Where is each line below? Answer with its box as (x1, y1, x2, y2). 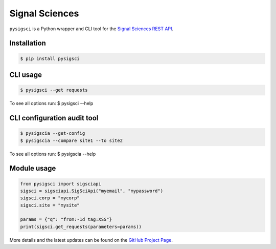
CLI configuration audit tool (9, 113, 99, 122)
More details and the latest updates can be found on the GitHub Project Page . (9, 237, 173, 243)
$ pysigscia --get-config (20, 131, 85, 136)
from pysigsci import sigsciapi (20, 181, 102, 186)
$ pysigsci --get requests (20, 87, 88, 93)
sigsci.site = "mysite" (20, 202, 80, 208)
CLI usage (9, 70, 42, 79)
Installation (9, 39, 46, 48)
